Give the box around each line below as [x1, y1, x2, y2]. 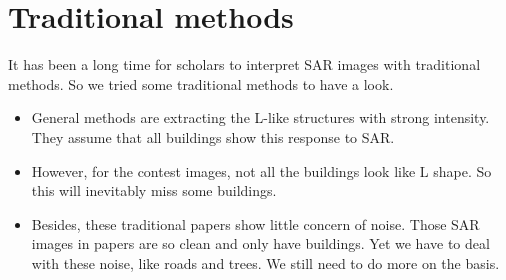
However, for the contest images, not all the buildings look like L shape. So [31, 160, 492, 181]
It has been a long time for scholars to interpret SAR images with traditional [8, 54, 481, 75]
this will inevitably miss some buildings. [31, 180, 277, 201]
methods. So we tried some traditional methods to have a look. [8, 73, 394, 94]
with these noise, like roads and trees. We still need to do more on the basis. [31, 252, 500, 273]
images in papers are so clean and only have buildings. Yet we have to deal [31, 233, 490, 254]
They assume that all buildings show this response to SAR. [31, 126, 395, 147]
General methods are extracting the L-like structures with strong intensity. [31, 107, 490, 128]
